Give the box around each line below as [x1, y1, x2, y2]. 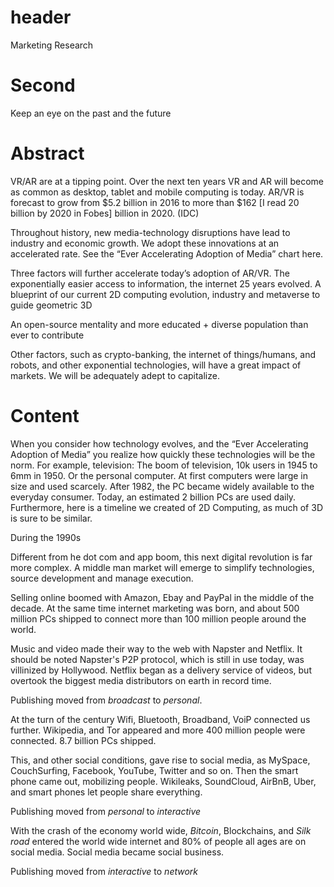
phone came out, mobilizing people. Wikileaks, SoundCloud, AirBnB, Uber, [10, 775, 317, 787]
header [10, 6, 72, 29]
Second [10, 74, 76, 97]
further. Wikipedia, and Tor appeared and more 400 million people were [10, 724, 306, 736]
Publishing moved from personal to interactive [10, 805, 202, 817]
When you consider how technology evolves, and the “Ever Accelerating [10, 437, 309, 450]
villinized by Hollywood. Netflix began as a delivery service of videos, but [10, 664, 312, 676]
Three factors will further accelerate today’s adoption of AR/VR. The [10, 267, 291, 279]
